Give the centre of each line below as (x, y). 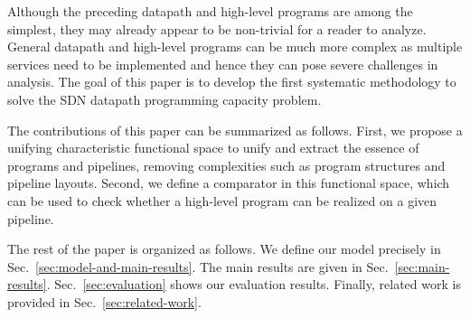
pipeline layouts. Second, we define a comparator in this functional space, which (229, 183)
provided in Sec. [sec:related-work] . (104, 301)
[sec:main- (422, 266)
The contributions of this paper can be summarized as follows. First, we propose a (235, 130)
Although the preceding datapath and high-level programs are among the (210, 11)
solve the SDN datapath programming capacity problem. (164, 99)
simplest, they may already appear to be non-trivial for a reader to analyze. (217, 28)
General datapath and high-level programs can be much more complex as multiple (235, 47)
